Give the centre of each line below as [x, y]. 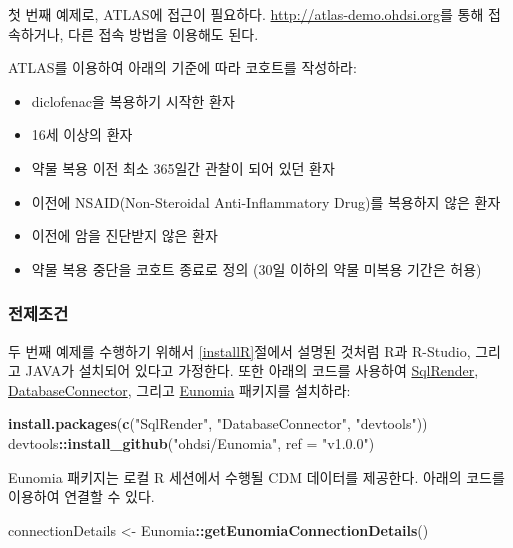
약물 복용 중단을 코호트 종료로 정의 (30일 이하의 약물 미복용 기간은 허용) [256, 268]
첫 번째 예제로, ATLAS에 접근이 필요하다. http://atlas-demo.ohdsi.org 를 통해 [246, 14]
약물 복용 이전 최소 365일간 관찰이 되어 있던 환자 [183, 167]
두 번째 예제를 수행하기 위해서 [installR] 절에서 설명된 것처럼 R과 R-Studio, [239, 350]
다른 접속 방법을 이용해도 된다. [163, 33]
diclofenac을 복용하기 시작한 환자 [133, 100]
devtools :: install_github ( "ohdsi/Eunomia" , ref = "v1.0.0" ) [191, 442]
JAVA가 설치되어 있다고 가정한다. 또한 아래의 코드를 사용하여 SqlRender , [252, 370]
